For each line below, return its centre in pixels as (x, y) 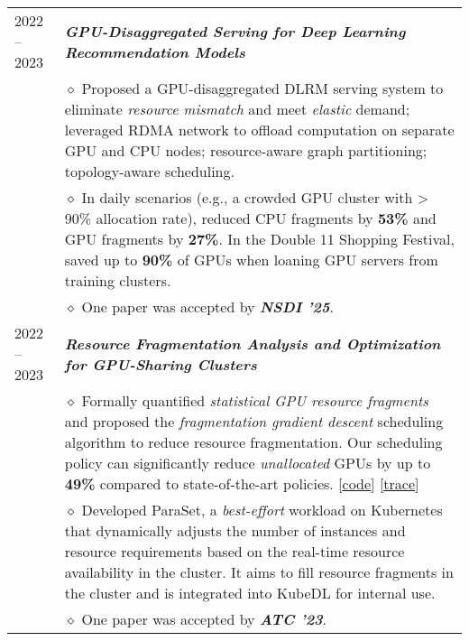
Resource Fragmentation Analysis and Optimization (253, 343)
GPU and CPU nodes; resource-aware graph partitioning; (246, 150)
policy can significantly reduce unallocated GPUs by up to (248, 463)
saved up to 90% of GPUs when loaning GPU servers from (251, 260)
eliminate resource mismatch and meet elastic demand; (237, 109)
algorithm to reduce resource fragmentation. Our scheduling (253, 442)
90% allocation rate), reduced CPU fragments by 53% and (250, 218)
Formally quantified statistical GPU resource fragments (255, 400)
